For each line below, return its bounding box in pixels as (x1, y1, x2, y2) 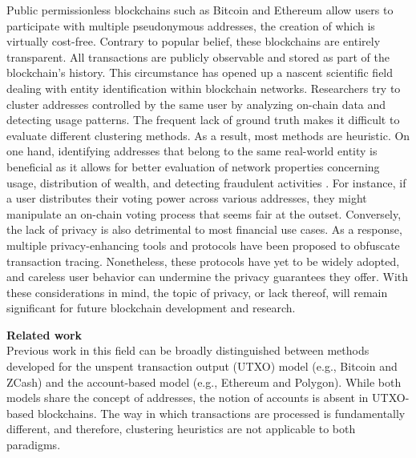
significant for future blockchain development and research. (6, 299, 296, 316)
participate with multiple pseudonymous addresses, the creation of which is (6, 17, 375, 34)
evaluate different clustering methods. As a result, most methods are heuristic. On (6, 127, 410, 143)
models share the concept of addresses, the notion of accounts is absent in (6, 389, 369, 406)
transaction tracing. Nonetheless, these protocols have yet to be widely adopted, (6, 252, 400, 269)
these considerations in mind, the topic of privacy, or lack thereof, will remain (6, 283, 388, 300)
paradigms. (6, 436, 61, 453)
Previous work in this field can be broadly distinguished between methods (6, 342, 370, 359)
